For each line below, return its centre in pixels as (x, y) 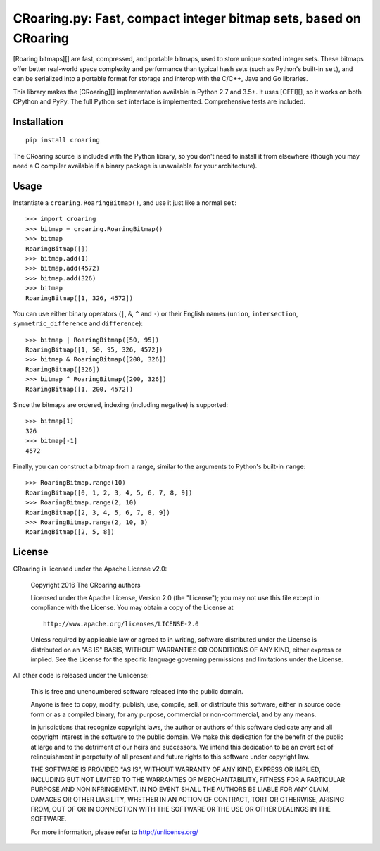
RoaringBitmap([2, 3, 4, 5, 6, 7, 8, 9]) (98, 512)
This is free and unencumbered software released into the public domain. (137, 691)
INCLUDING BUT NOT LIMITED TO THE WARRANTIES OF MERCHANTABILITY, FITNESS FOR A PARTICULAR (188, 779)
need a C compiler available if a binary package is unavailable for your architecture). (135, 166)
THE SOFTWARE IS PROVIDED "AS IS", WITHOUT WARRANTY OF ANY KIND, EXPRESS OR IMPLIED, (176, 770)
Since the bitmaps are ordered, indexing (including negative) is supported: (121, 405)
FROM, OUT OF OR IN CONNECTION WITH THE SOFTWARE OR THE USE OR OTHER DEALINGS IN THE (180, 809)
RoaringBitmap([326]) (63, 369)
